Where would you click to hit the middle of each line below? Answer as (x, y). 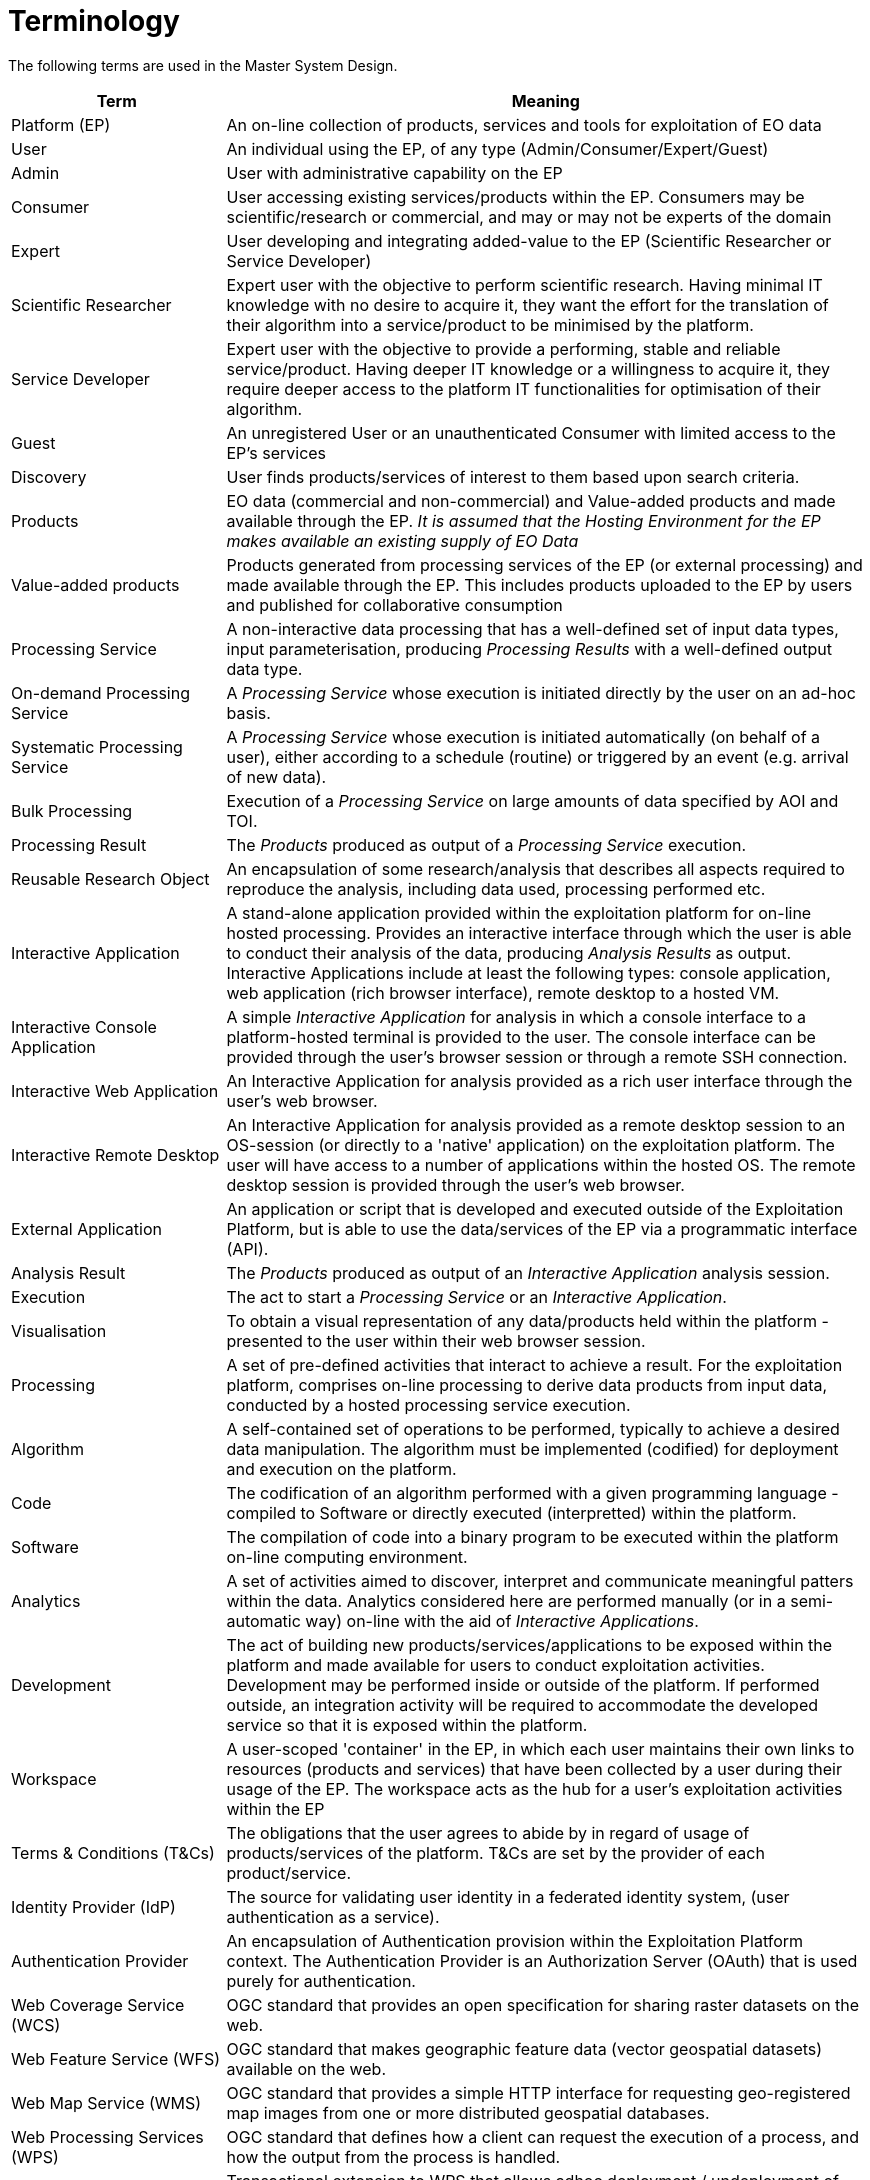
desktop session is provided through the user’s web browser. (455, 1184)
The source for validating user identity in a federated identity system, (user (508, 1896)
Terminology (94, 21)
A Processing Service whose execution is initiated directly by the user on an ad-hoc (541, 692)
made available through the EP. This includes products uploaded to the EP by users (539, 584)
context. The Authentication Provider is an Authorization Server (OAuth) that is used (542, 1960)
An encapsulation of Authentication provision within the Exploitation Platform (515, 1940)
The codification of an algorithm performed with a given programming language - (532, 1492)
